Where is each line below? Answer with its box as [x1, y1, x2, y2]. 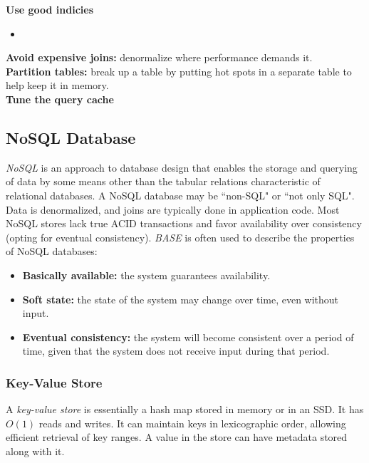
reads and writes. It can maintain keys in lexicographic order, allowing [38, 415, 346, 430]
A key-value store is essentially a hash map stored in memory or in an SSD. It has [6, 402, 364, 417]
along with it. [6, 443, 65, 458]
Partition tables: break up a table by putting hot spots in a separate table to [6, 63, 352, 78]
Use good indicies [6, 2, 94, 16]
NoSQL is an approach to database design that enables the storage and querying [6, 160, 358, 175]
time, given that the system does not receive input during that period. [22, 343, 330, 358]
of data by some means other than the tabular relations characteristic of [6, 174, 321, 189]
